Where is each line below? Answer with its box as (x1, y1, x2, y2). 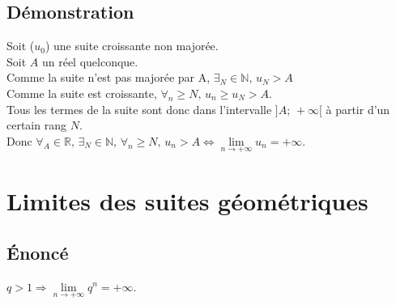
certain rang (6, 116, 66, 133)
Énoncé (6, 239, 69, 265)
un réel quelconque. (41, 53, 138, 70)
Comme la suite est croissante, (6, 84, 157, 101)
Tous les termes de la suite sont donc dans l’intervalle (6, 100, 272, 117)
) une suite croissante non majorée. (45, 37, 219, 54)
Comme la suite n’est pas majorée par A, (6, 69, 211, 86)
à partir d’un (326, 100, 390, 117)
